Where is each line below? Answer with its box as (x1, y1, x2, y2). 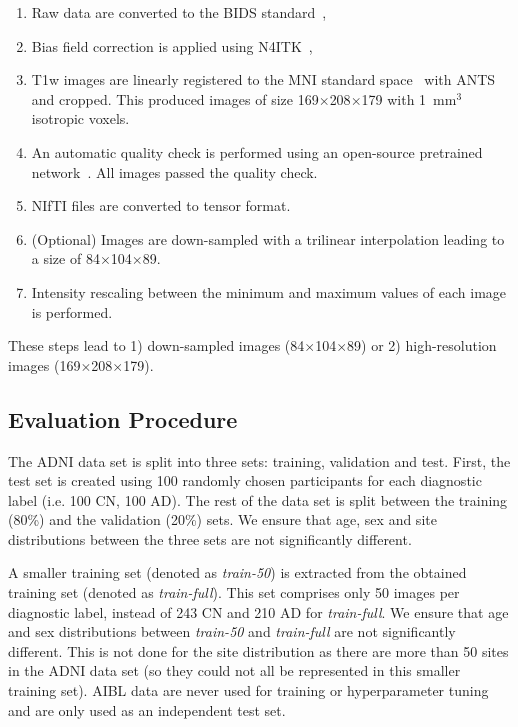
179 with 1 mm (361, 88, 457, 109)
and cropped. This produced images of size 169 (31, 88, 319, 109)
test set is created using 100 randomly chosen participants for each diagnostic (8, 470, 482, 491)
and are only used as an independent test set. (8, 699, 286, 720)
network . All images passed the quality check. (31, 161, 318, 182)
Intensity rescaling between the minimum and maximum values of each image (31, 281, 507, 302)
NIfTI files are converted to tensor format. (31, 195, 291, 216)
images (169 (8, 354, 81, 375)
